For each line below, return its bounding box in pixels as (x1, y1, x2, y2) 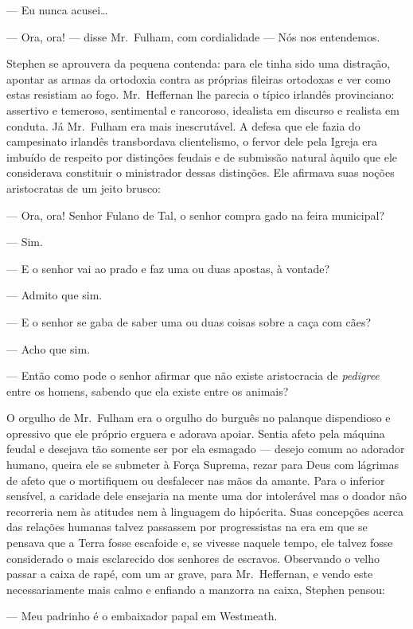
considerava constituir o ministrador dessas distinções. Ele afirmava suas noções (6, 164, 395, 181)
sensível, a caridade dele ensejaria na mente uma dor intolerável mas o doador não (6, 487, 407, 504)
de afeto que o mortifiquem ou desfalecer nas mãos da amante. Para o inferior (6, 471, 385, 488)
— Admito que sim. (6, 287, 103, 303)
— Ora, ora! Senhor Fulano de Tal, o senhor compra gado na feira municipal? (6, 206, 384, 223)
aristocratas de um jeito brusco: (6, 179, 162, 196)
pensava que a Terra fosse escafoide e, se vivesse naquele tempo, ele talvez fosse (6, 534, 393, 551)
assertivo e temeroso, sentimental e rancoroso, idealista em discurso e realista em (6, 101, 399, 118)
